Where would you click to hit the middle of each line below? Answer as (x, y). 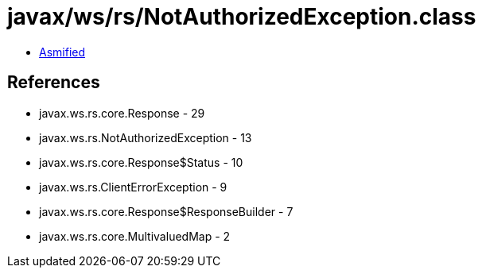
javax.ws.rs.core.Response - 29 (122, 113)
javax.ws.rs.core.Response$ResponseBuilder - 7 (166, 211)
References (54, 83)
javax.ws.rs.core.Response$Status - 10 (141, 162)
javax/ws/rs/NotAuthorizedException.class (242, 17)
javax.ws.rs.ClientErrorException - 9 (133, 187)
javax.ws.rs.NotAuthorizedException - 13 (146, 137)
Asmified (62, 52)
